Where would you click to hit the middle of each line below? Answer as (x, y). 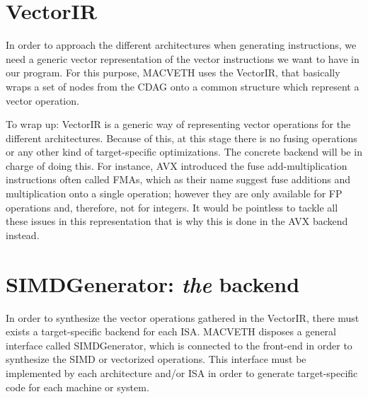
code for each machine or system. (77, 387)
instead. (23, 235)
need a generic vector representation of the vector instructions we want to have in (183, 58)
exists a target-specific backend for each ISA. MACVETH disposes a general (171, 331)
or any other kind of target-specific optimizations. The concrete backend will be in (184, 152)
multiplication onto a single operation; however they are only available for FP (174, 193)
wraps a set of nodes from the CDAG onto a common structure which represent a (183, 86)
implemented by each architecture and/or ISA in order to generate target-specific (182, 372)
